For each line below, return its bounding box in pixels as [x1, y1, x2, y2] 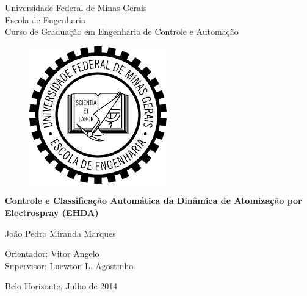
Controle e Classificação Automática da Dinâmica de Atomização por [5, 194, 302, 207]
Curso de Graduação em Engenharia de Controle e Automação [5, 25, 239, 38]
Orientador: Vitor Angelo [5, 247, 99, 260]
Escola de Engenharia [5, 13, 85, 26]
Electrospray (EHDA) [5, 206, 99, 218]
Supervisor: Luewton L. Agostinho [5, 259, 134, 272]
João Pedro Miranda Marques [5, 226, 116, 239]
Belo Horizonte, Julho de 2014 [5, 280, 118, 292]
